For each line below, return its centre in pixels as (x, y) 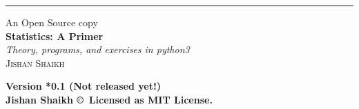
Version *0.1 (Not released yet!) (84, 86)
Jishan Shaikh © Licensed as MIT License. (109, 99)
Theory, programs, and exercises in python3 (98, 49)
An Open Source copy (52, 22)
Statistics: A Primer (55, 36)
